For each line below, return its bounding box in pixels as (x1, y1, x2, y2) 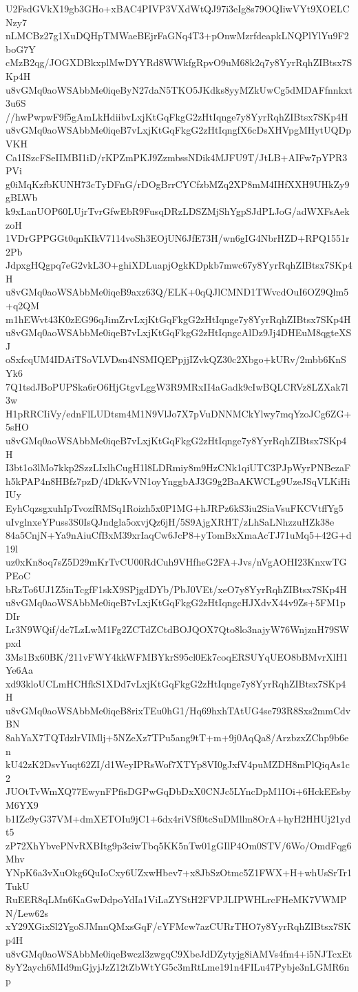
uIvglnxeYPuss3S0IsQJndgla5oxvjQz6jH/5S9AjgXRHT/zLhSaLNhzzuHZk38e (6, 514, 335, 528)
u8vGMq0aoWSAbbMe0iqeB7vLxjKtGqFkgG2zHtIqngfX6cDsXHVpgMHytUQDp (6, 123, 351, 137)
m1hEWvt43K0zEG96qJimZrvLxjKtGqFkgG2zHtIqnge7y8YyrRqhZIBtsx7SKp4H (6, 311, 351, 326)
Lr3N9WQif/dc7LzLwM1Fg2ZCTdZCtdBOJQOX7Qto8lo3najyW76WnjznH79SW (6, 622, 350, 637)
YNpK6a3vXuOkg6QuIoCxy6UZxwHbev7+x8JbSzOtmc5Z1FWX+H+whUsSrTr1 (6, 865, 352, 879)
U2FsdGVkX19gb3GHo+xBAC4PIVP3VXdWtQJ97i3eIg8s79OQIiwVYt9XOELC (6, 1, 350, 15)
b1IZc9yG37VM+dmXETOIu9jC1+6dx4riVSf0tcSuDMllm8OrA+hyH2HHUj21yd (6, 811, 351, 825)
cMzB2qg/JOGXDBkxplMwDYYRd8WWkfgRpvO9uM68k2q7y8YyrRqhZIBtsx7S (6, 55, 352, 70)
